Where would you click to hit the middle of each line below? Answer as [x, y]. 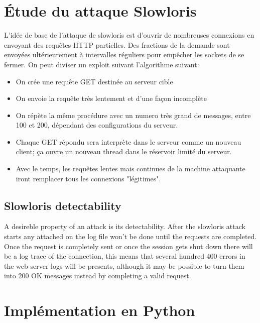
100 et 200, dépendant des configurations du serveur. [97, 125]
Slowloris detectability [63, 205]
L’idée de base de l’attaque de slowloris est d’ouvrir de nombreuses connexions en [129, 35]
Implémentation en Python [100, 310]
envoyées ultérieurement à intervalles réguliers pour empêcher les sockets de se [124, 55]
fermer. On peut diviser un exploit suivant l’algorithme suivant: [102, 64]
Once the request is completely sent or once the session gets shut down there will [128, 246]
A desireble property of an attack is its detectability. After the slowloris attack [125, 226]
